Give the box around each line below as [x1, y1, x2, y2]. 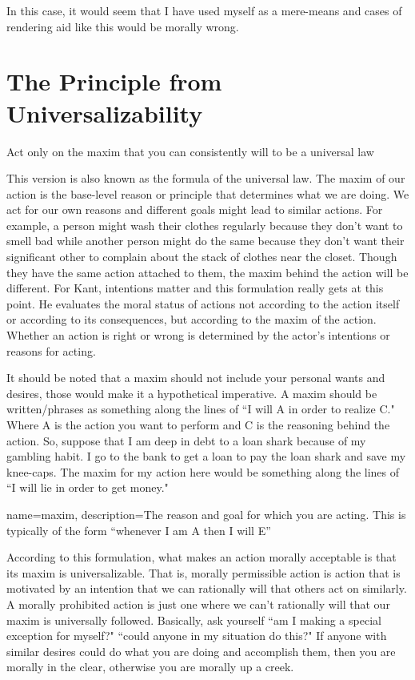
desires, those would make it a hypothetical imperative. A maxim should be [6, 384, 377, 401]
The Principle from [6, 65, 222, 98]
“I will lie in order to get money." [6, 479, 169, 496]
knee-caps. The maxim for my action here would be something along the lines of [6, 463, 400, 480]
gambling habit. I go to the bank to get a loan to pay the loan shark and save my [6, 448, 406, 465]
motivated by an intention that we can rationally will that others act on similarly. [6, 580, 407, 597]
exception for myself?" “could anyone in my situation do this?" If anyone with [6, 627, 387, 644]
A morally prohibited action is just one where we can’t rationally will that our [6, 595, 390, 612]
